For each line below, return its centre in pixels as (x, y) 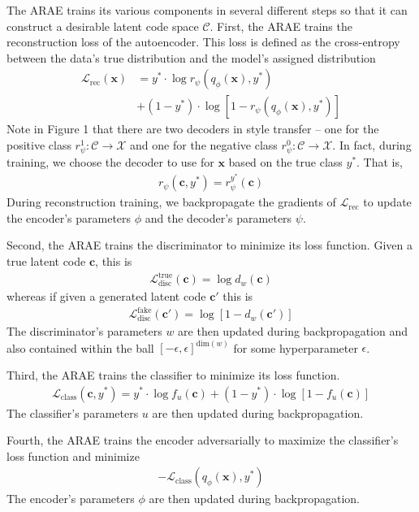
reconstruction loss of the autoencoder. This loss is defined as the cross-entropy (203, 42)
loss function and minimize (73, 456)
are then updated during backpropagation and (293, 331)
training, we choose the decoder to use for (110, 162)
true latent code (46, 260)
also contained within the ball (80, 347)
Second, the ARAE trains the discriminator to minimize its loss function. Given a (209, 245)
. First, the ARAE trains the (281, 26)
